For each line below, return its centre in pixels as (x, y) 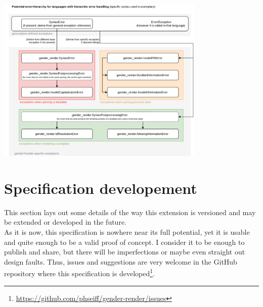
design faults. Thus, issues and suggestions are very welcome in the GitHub (121, 261)
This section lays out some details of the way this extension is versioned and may (130, 212)
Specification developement (101, 188)
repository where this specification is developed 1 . (79, 273)
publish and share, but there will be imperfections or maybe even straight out (125, 252)
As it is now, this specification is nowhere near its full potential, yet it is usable (127, 232)
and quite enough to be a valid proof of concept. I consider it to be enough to (124, 242)
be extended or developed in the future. (65, 222)
